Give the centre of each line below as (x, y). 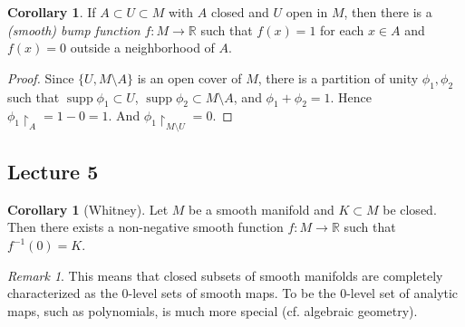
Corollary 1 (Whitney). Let (88, 209)
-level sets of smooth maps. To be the (232, 293)
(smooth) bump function (74, 29)
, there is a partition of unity (338, 77)
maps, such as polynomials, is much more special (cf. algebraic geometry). (213, 310)
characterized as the (63, 293)
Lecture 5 (53, 172)
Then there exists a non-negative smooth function (145, 227)
